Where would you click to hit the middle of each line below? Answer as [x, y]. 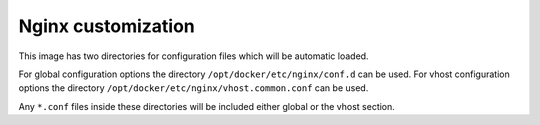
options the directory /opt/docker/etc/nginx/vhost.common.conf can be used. [193, 88]
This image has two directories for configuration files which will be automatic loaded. [193, 56]
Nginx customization [106, 26]
